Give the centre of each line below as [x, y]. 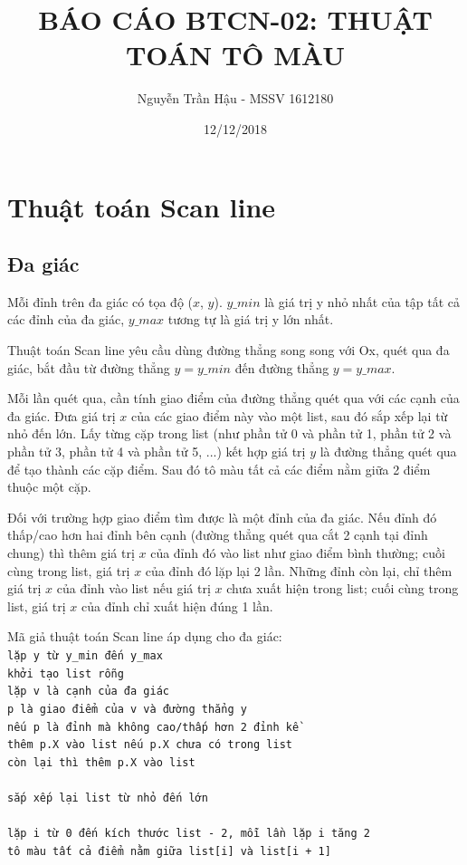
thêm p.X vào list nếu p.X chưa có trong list [150, 745]
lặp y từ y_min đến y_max [85, 655]
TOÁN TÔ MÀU [235, 55]
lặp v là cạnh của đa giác [88, 692]
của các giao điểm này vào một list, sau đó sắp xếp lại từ [289, 415]
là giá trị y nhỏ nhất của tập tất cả [362, 301]
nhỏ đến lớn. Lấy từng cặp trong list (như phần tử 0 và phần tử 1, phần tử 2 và [229, 433]
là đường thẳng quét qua [388, 452]
